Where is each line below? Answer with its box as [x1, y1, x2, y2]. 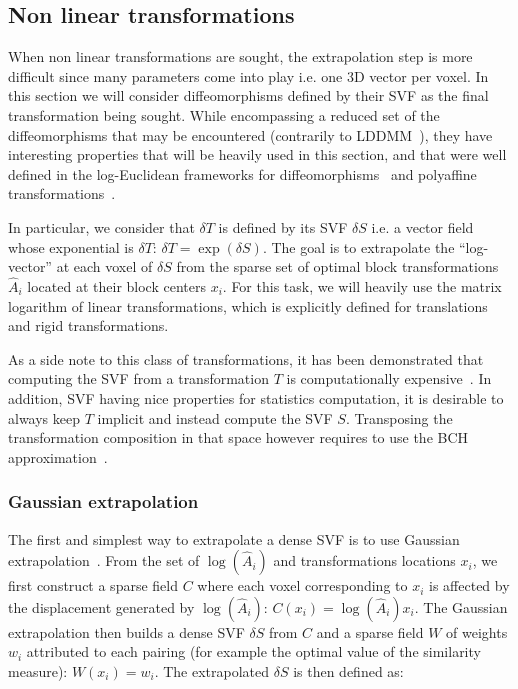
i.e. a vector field [371, 216, 474, 237]
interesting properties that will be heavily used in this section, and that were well [8, 144, 507, 165]
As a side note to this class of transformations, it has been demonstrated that [8, 348, 484, 369]
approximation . [8, 446, 108, 467]
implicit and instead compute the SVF [97, 407, 333, 428]
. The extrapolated [154, 660, 270, 681]
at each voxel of [56, 256, 153, 277]
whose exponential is [8, 236, 134, 257]
